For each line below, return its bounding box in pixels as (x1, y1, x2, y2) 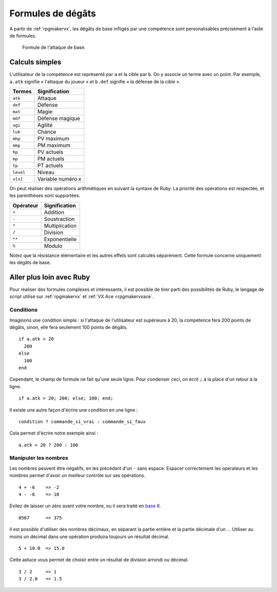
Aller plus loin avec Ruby (9, 273, 90, 282)
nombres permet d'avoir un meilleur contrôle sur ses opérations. (9, 472, 146, 479)
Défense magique (37, 115, 81, 122)
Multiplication (44, 222, 77, 229)
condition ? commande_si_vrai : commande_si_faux (18, 419, 146, 424)
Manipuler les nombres (9, 455, 69, 462)
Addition (44, 208, 65, 215)
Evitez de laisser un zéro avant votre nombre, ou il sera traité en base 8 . (9, 503, 161, 509)
